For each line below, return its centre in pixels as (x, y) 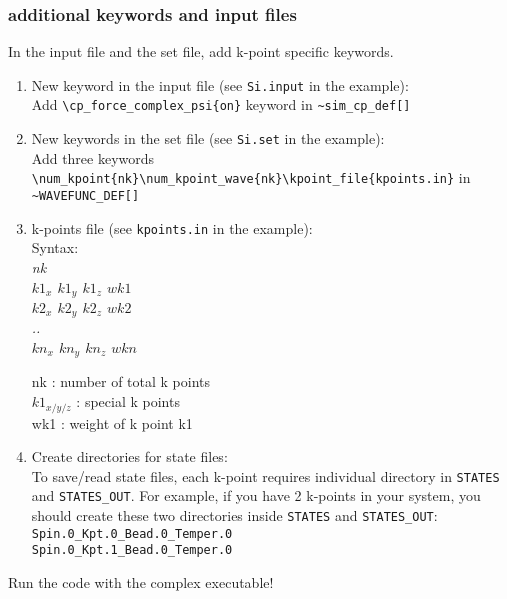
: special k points (128, 401)
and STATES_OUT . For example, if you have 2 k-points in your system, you (256, 495)
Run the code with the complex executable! (141, 582)
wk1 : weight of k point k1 (112, 422)
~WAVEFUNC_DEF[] (85, 196)
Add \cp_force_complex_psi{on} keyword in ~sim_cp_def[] (221, 104)
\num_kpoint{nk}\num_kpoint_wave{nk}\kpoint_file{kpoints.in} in (251, 177)
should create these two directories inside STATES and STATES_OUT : (234, 515)
